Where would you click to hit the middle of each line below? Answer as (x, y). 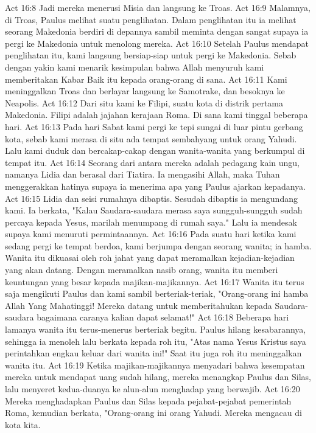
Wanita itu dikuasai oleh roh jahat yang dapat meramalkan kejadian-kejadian (150, 258)
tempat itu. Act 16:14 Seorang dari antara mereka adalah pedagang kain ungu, (152, 162)
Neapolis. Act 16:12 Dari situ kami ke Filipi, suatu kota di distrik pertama (144, 102)
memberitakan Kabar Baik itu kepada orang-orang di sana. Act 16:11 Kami (146, 79)
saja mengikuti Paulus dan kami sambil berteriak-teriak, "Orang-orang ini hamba (157, 293)
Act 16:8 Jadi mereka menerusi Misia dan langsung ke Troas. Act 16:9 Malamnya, (158, 7)
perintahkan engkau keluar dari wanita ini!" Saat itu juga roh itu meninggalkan (153, 353)
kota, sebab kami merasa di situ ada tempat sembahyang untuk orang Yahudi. (151, 138)
